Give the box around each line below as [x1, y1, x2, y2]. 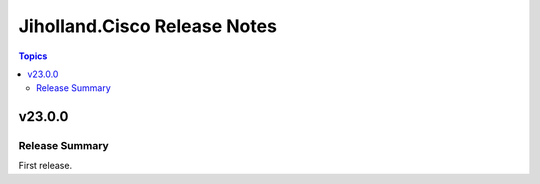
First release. [18, 160, 73, 172]
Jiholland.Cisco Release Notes [18, 15, 277, 37]
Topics [18, 50, 48, 62]
